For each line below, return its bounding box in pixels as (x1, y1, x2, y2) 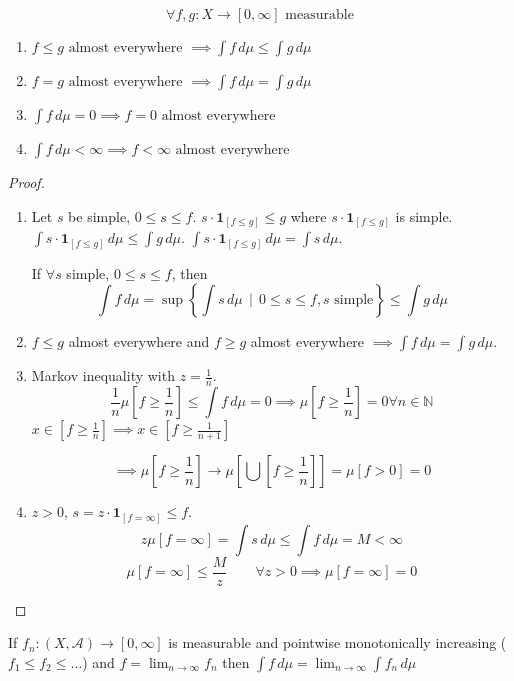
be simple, (68, 205, 131, 226)
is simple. (395, 205, 453, 226)
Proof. (8, 172, 45, 192)
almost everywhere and (68, 331, 210, 352)
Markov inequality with (31, 365, 175, 386)
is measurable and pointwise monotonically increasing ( (168, 632, 507, 653)
